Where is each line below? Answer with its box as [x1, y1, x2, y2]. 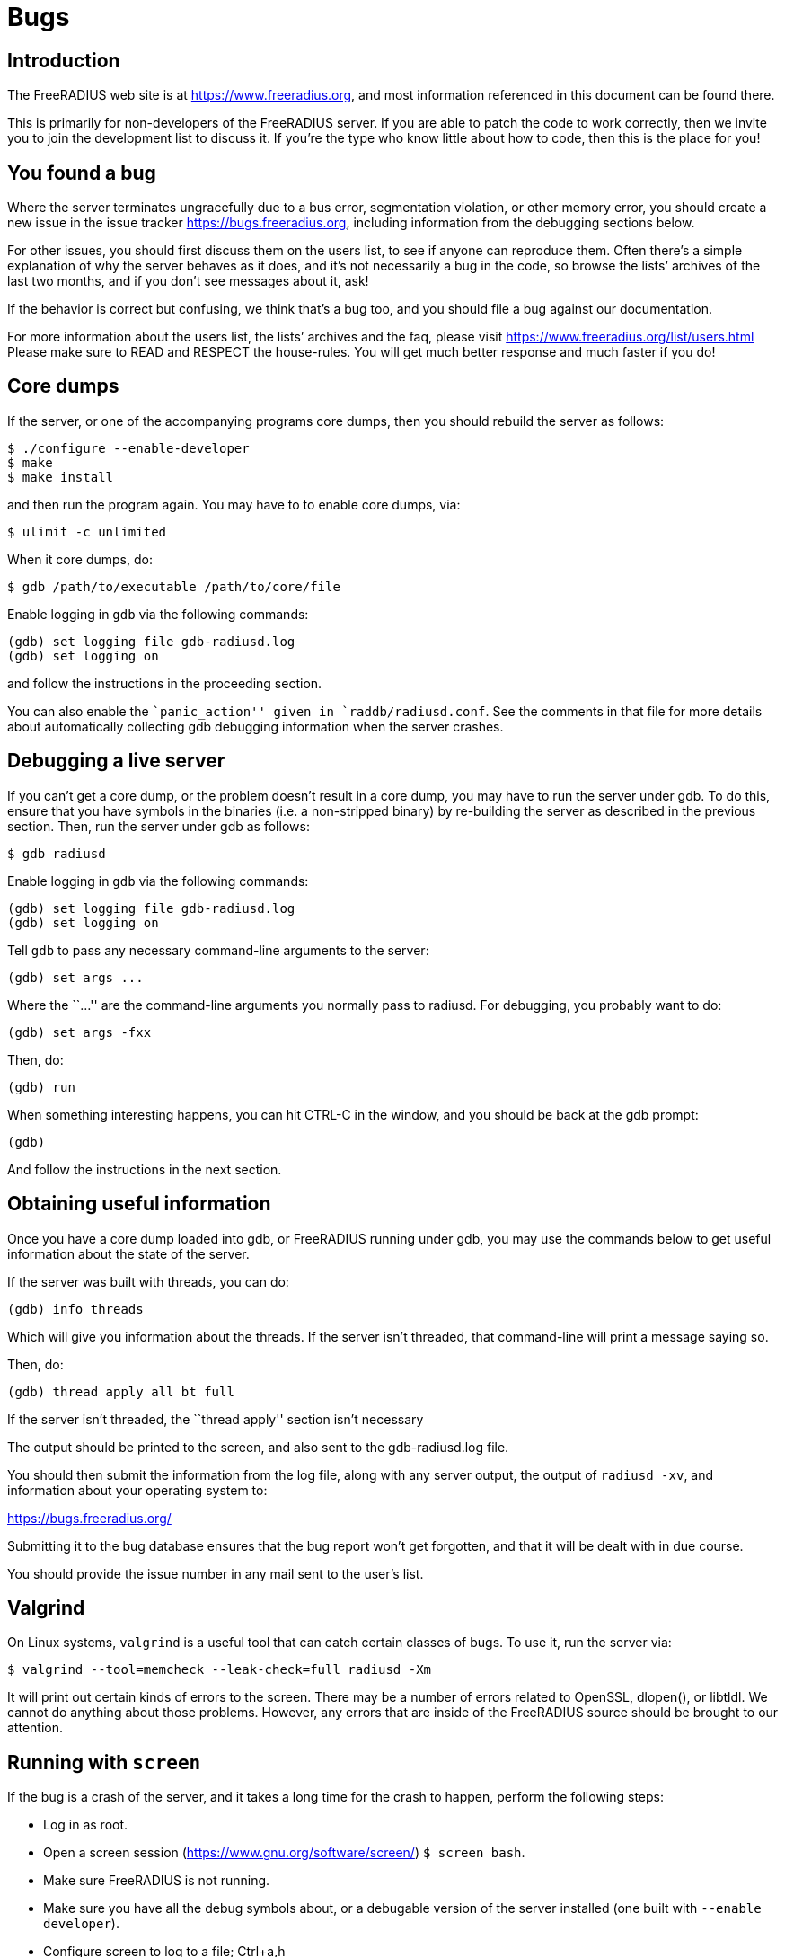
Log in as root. [43, 1817, 128, 1833]
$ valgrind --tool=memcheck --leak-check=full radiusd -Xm [7, 1662, 432, 1678]
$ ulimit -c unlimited [7, 524, 167, 539]
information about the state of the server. [7, 1245, 250, 1262]
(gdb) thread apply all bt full [7, 1384, 234, 1399]
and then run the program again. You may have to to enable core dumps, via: [7, 496, 461, 512]
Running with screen [7, 1750, 201, 1774]
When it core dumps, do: [7, 551, 153, 567]
